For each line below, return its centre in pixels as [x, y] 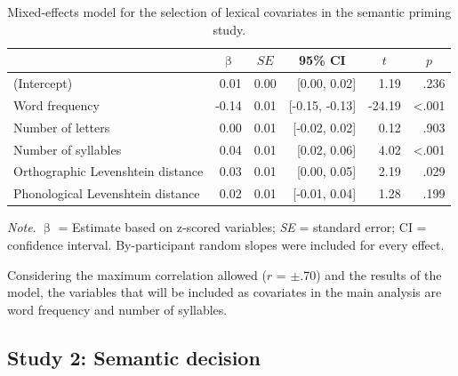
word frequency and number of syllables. [117, 309]
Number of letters [62, 127]
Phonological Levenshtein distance [107, 193]
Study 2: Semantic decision [134, 357]
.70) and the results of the [371, 274]
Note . [22, 227]
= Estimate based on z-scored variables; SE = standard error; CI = [242, 227]
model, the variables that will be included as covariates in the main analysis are [225, 292]
